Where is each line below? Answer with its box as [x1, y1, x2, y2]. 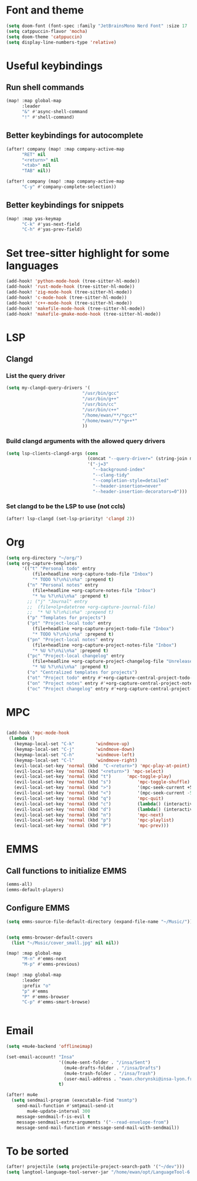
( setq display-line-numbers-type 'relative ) [6, 39, 117, 45]
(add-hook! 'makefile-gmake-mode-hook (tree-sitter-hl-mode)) [6, 311, 161, 317]
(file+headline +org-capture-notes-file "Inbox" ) [32, 587, 157, 593]
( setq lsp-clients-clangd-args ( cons [6, 450, 98, 456]
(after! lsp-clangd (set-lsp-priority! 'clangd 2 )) [6, 516, 135, 522]
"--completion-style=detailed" [93, 478, 169, 483]
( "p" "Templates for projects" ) [27, 615, 107, 621]
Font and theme [6, 4, 84, 17]
